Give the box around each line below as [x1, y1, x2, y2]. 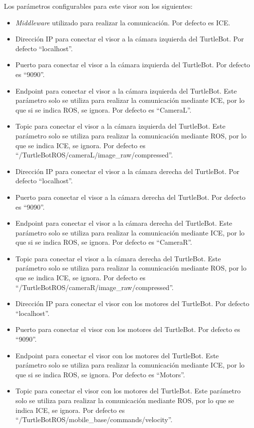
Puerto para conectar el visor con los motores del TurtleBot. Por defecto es [15, 324, 240, 334]
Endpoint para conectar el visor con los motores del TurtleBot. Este [15, 350, 219, 360]
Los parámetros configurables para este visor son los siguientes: [4, 1, 193, 11]
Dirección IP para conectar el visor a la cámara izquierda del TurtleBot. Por [15, 34, 244, 44]
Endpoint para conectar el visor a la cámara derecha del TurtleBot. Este [15, 218, 233, 228]
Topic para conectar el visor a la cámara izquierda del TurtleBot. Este [15, 121, 226, 131]
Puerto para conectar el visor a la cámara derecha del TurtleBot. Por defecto [15, 192, 246, 202]
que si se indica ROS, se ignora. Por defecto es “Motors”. [15, 369, 185, 379]
